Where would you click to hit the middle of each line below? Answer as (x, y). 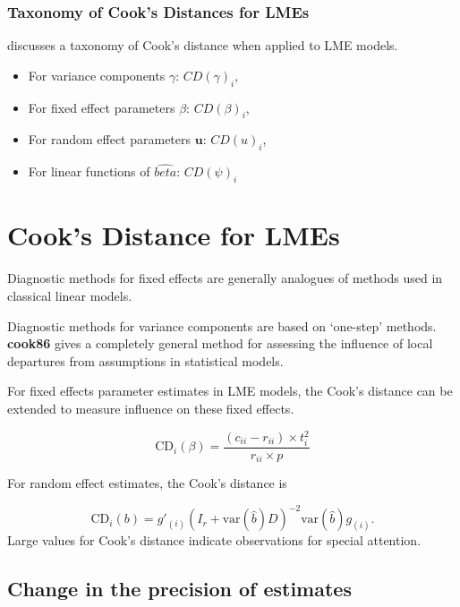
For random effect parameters (110, 139)
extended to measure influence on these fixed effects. (151, 408)
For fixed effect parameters (102, 107)
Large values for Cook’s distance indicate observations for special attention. (214, 540)
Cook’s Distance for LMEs (174, 235)
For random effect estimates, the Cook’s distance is (147, 483)
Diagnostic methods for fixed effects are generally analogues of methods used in (225, 278)
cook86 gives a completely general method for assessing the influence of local (220, 343)
